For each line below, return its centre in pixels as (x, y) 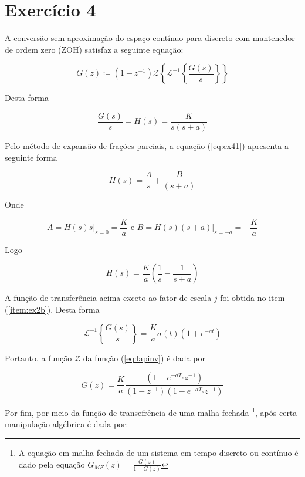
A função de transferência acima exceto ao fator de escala (108, 298)
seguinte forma (31, 157)
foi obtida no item (253, 298)
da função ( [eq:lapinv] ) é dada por (144, 358)
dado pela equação (52, 464)
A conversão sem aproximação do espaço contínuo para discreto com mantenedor (150, 38)
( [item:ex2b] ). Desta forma (52, 309)
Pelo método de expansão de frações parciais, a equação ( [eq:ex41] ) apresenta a (147, 145)
